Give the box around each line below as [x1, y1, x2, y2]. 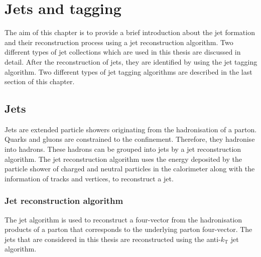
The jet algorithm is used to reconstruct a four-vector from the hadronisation [5, 214, 242, 224]
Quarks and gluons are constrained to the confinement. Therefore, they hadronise [5, 134, 255, 144]
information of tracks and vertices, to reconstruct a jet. [5, 173, 174, 183]
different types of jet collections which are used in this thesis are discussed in [5, 47, 241, 57]
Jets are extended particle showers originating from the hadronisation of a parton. [5, 124, 257, 134]
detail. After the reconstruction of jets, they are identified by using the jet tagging [5, 56, 257, 67]
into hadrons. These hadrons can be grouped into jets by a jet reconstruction [5, 144, 241, 154]
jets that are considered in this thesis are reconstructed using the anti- [5, 233, 221, 244]
